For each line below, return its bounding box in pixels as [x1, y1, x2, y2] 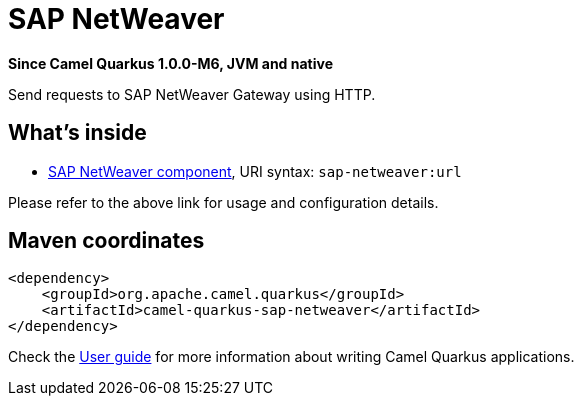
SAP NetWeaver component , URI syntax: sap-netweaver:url [48, 162, 462, 180]
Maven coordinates [8, 228, 205, 254]
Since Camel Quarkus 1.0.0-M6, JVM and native [8, 54, 334, 72]
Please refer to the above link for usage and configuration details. [8, 193, 439, 211]
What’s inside [8, 120, 147, 146]
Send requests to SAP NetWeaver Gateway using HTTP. [8, 85, 376, 103]
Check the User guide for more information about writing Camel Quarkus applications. [8, 348, 575, 366]
